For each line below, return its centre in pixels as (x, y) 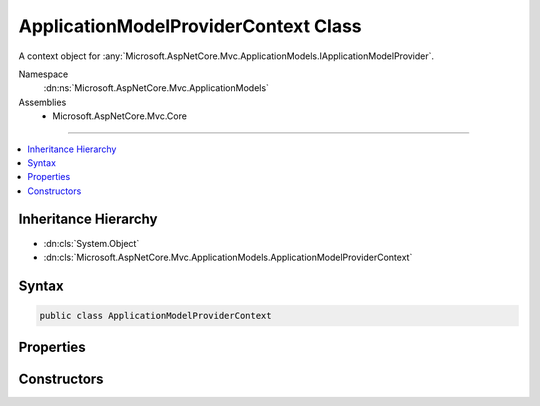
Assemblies (42, 102)
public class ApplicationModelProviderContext (155, 315)
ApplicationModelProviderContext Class (190, 26)
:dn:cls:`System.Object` (91, 243)
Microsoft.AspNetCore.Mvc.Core (119, 116)
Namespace (43, 74)
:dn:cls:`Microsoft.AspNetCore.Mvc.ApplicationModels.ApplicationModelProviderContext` (228, 257)
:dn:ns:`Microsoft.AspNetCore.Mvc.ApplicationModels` (156, 88)
